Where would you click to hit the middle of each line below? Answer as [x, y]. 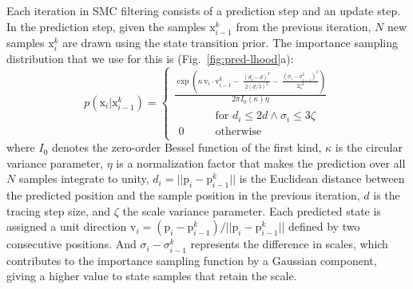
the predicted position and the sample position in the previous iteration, [183, 195]
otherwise [238, 131]
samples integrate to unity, [84, 178]
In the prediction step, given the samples [106, 26]
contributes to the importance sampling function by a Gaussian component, [192, 260]
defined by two [324, 226]
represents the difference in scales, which [289, 244]
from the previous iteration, [304, 26]
